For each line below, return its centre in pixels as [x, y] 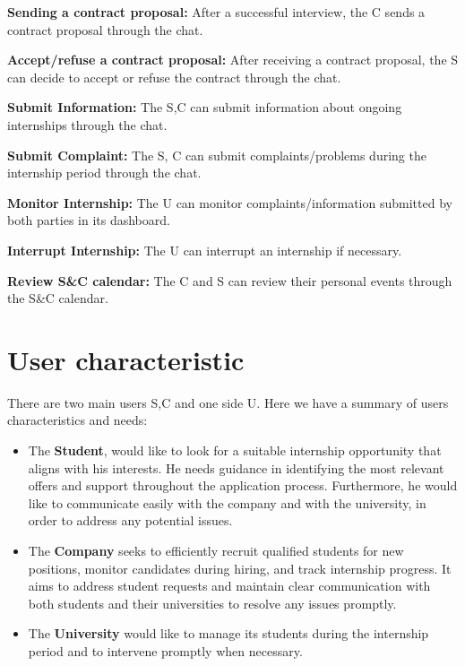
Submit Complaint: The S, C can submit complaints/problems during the [217, 155]
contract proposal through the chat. [105, 29]
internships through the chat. [87, 124]
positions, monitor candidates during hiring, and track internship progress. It [240, 568]
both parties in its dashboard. [89, 220]
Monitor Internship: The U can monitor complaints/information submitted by [230, 202]
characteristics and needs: [77, 420]
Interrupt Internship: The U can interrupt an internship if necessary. [205, 250]
